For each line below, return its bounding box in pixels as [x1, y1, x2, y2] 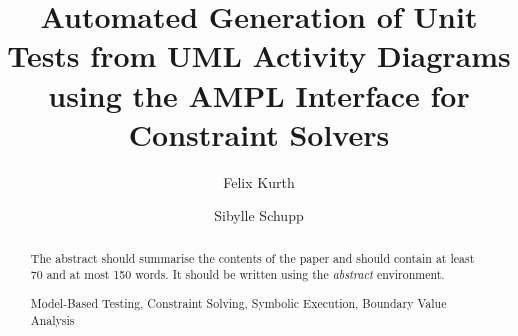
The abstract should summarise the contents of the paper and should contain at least [30, 249, 475, 266]
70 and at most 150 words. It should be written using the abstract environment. [30, 266, 445, 283]
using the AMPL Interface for [48, 74, 470, 115]
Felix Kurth [223, 171, 295, 192]
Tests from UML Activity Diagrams [7, 35, 511, 76]
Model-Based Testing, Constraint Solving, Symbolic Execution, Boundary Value [30, 294, 447, 311]
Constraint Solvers [128, 113, 390, 154]
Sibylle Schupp [214, 205, 304, 226]
